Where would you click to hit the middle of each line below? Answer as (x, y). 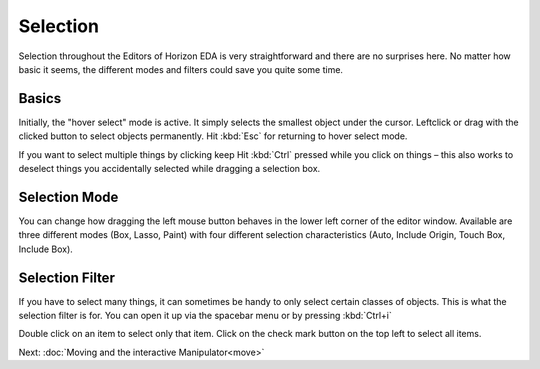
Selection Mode (68, 196)
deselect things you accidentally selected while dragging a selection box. (169, 169)
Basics (40, 98)
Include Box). (46, 249)
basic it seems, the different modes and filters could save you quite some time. (181, 69)
